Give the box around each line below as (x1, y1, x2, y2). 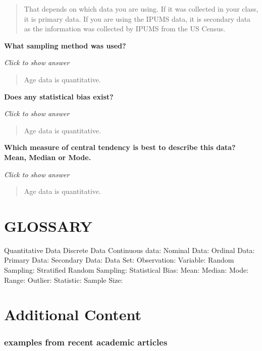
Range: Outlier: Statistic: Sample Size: (4, 274, 123, 285)
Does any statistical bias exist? (4, 91, 114, 102)
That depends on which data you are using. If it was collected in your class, (24, 4, 258, 14)
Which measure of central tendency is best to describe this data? (4, 142, 236, 153)
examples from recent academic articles (4, 335, 168, 348)
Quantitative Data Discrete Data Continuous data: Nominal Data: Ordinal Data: (4, 244, 255, 255)
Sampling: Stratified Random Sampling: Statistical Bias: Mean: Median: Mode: (4, 265, 249, 275)
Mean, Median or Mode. (4, 152, 91, 162)
